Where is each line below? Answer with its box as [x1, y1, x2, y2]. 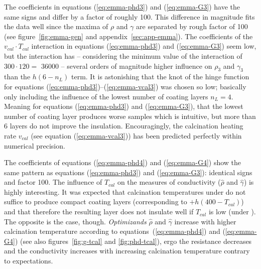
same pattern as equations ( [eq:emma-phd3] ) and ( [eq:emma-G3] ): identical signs [4, 167, 252, 177]
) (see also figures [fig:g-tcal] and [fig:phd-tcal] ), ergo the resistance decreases [15, 235, 252, 246]
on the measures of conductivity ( [117, 177, 221, 187]
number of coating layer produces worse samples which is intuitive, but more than [4, 110, 256, 121]
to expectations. [4, 255, 53, 266]
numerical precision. [4, 140, 65, 151]
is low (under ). [208, 206, 256, 217]
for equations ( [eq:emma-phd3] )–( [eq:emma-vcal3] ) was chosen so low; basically [4, 81, 246, 91]
